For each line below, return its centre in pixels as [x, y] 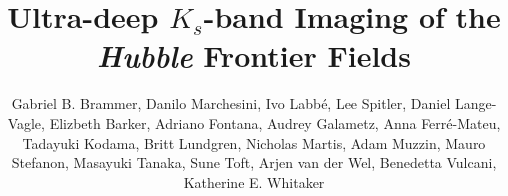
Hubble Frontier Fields [254, 56]
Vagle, [26, 122]
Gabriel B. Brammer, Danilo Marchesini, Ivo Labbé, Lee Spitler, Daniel [231, 103]
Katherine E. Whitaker [254, 181]
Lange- [475, 103]
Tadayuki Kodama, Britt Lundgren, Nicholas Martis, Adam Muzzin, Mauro [254, 142]
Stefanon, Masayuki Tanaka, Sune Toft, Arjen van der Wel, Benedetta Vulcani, [254, 162]
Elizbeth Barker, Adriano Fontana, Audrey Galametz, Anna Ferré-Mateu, [275, 122]
